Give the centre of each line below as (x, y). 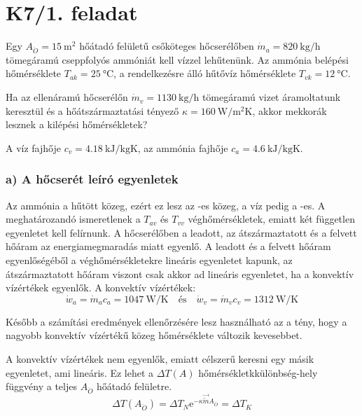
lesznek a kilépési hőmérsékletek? (77, 124)
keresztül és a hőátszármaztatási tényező (92, 110)
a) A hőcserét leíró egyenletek (92, 179)
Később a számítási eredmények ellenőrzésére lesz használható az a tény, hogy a (176, 321)
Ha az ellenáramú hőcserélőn (67, 97)
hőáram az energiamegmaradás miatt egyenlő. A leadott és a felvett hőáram (168, 246)
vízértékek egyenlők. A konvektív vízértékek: (101, 287)
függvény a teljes (41, 386)
